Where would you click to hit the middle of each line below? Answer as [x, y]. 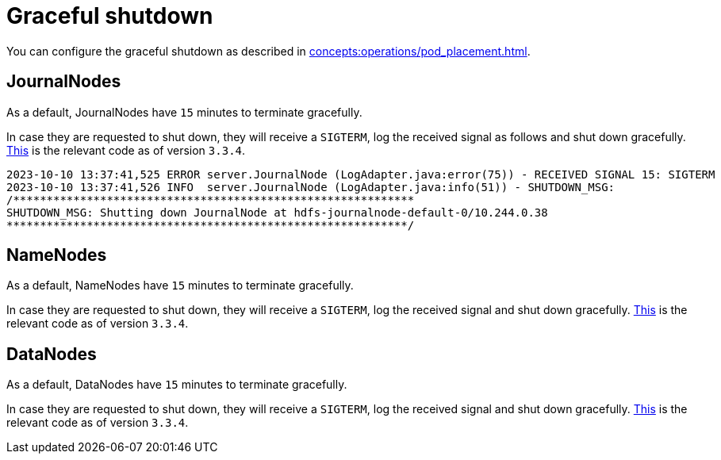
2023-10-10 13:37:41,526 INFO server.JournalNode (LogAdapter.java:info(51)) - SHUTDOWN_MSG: [311, 187]
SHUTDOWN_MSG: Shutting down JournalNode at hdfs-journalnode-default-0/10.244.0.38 [277, 212]
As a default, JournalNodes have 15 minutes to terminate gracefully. [184, 112]
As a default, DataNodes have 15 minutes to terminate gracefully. [177, 385]
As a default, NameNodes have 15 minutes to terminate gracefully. [180, 286]
